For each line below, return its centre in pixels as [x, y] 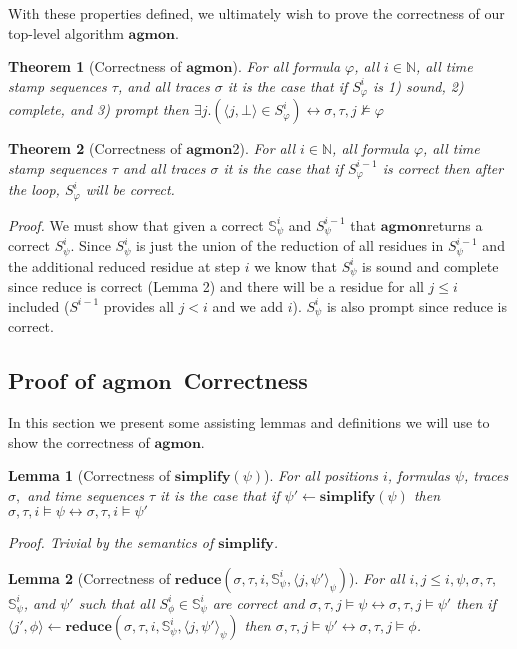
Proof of [51, 380]
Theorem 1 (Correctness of [95, 66]
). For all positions [321, 475]
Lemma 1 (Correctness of [89, 475]
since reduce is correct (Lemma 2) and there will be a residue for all [216, 286]
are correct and [258, 602]
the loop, [34, 189]
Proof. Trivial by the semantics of [111, 542]
